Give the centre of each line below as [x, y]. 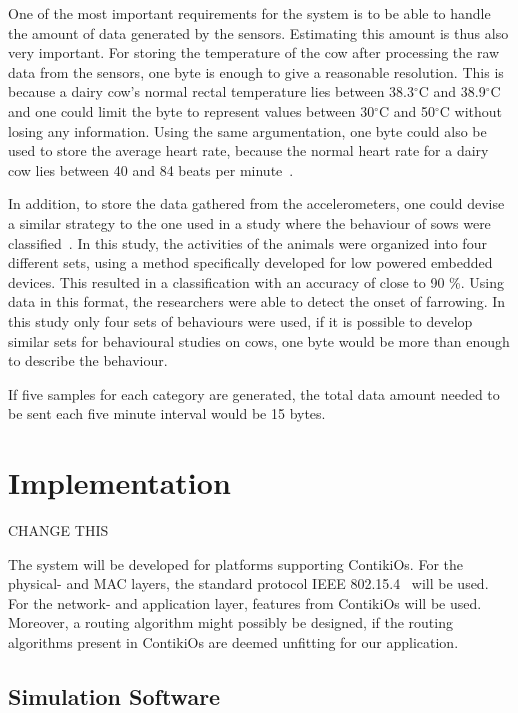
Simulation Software [114, 695]
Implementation [119, 482]
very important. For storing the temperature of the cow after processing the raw [254, 52]
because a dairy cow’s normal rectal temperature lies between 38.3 [211, 91]
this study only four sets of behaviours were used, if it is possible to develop [240, 320]
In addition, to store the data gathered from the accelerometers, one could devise [256, 203]
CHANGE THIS [58, 530]
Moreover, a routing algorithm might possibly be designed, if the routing [230, 622]
